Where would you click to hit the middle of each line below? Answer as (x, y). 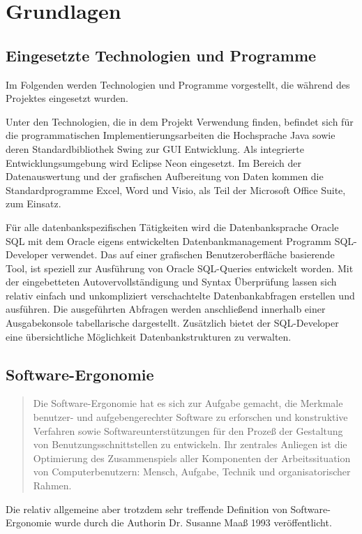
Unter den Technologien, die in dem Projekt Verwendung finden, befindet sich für (180, 121)
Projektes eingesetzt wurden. (67, 98)
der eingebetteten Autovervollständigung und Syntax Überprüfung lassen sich (171, 282)
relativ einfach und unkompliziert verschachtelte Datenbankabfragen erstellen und (180, 295)
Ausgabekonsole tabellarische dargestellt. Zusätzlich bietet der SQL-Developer (172, 323)
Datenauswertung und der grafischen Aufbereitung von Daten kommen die (165, 176)
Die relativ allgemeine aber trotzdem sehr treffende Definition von (146, 509)
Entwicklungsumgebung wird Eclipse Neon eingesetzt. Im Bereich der (154, 162)
